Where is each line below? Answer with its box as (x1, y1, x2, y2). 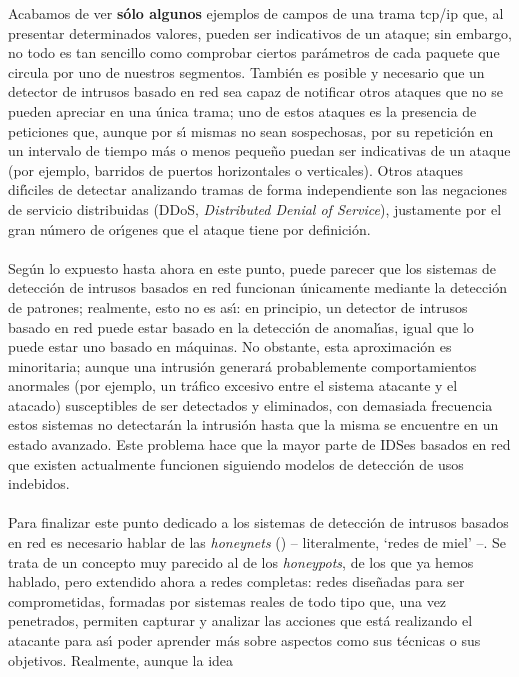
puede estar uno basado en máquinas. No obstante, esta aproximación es (8, 336, 452, 357)
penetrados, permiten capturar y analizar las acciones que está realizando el (8, 610, 473, 631)
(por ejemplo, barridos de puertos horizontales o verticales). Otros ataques (8, 159, 463, 180)
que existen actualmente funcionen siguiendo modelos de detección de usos (8, 453, 464, 474)
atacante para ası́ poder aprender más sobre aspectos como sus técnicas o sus (8, 630, 481, 650)
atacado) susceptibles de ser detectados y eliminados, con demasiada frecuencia (8, 394, 493, 415)
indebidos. (8, 473, 70, 494)
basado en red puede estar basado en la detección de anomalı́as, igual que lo (8, 316, 474, 337)
